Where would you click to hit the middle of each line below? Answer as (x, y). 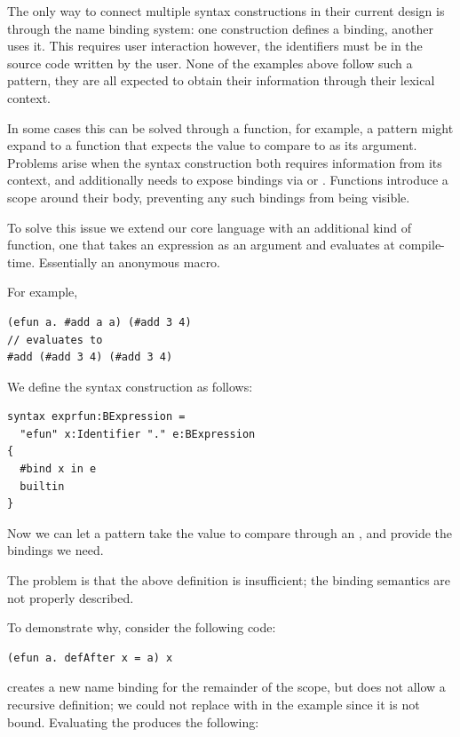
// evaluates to (55, 340)
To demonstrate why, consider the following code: (142, 627)
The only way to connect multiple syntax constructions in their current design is (226, 11)
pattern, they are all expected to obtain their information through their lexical (221, 80)
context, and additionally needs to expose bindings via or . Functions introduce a (228, 180)
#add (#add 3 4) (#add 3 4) (90, 357)
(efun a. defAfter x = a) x (90, 658)
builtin (42, 486)
